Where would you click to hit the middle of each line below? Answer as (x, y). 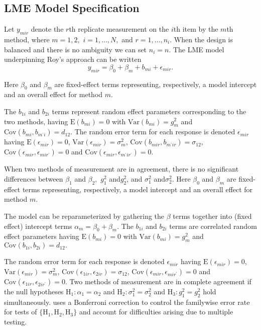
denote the (47, 29)
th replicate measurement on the (119, 29)
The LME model (199, 49)
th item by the (196, 29)
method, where (27, 39)
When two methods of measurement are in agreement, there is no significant (121, 169)
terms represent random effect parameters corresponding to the (149, 111)
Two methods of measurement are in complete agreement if (160, 281)
